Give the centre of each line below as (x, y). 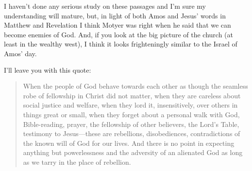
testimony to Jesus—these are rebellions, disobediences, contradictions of (132, 133)
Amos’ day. (20, 53)
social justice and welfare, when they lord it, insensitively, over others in (130, 105)
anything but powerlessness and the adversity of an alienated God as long (133, 152)
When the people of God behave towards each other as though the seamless (135, 86)
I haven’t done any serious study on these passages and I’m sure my (105, 6)
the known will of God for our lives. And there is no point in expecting (129, 143)
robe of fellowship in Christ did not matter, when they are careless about (132, 95)
